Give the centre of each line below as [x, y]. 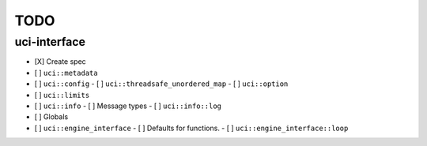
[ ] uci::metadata [66, 73]
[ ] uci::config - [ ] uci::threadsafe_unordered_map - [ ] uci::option [161, 84]
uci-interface [50, 42]
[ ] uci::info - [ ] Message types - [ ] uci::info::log [128, 106]
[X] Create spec [60, 62]
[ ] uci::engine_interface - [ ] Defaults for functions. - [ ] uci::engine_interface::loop [191, 128]
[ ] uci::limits [62, 95]
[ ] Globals [51, 117]
